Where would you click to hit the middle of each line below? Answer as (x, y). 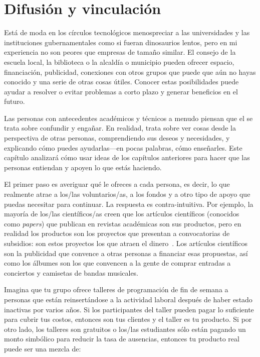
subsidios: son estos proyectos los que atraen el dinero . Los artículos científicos (126, 243)
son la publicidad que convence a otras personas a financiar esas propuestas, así (126, 253)
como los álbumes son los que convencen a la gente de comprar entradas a (117, 263)
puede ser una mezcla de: (43, 348)
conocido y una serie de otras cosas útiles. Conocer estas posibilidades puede (121, 82)
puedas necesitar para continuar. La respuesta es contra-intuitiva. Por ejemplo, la (129, 204)
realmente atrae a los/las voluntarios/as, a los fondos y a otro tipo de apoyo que (127, 194)
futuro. (15, 101)
